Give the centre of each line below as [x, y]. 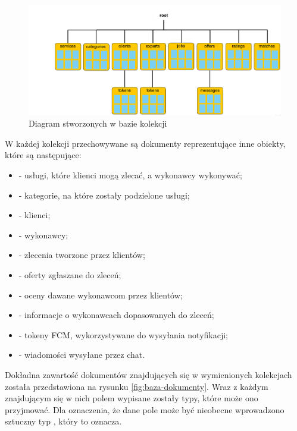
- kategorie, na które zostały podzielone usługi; [104, 195]
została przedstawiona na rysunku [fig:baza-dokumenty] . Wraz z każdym [137, 386]
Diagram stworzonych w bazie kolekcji [98, 123]
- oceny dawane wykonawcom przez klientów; [101, 295]
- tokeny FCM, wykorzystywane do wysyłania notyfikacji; [123, 334]
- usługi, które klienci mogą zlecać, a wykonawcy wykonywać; [130, 175]
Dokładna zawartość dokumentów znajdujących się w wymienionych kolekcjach [148, 374]
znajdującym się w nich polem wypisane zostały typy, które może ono [132, 398]
